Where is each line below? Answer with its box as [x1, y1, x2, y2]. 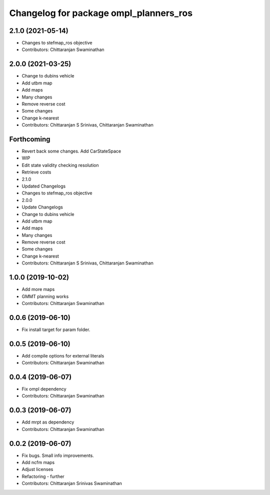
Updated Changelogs [21, 183, 66, 189]
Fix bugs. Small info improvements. [21, 452, 94, 458]
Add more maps [21, 286, 55, 292]
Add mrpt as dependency [21, 419, 74, 425]
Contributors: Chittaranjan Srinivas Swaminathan [21, 480, 122, 486]
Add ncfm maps [21, 459, 55, 465]
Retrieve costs [21, 169, 51, 175]
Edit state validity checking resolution [21, 162, 99, 168]
